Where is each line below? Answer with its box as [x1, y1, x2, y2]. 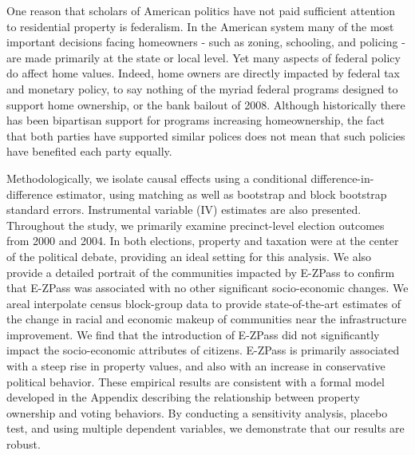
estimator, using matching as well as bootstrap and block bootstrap [56, 185, 387, 202]
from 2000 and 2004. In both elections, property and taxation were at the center [6, 232, 399, 249]
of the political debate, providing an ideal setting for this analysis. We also [6, 247, 372, 264]
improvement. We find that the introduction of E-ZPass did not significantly [6, 326, 380, 342]
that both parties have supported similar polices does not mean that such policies [6, 127, 405, 144]
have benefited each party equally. [6, 143, 172, 160]
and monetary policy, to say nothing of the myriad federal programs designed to [6, 80, 398, 97]
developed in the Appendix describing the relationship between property [6, 389, 360, 406]
